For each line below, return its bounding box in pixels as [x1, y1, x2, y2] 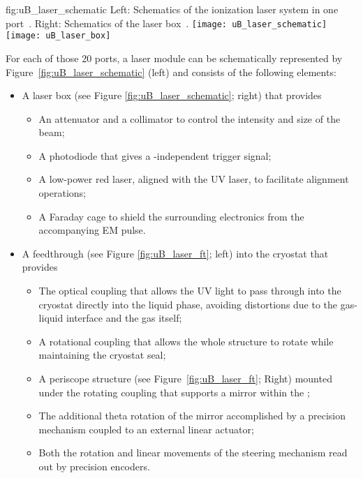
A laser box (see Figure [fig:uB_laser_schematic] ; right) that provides [22, 88, 322, 103]
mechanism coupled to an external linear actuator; [38, 421, 254, 436]
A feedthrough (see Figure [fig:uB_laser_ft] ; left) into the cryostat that [22, 246, 329, 260]
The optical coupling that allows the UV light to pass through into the [38, 283, 341, 298]
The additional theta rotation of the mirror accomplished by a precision [38, 408, 346, 423]
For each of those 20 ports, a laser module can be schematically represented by [6, 50, 343, 65]
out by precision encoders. [38, 458, 150, 473]
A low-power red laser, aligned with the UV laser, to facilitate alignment [38, 172, 349, 186]
